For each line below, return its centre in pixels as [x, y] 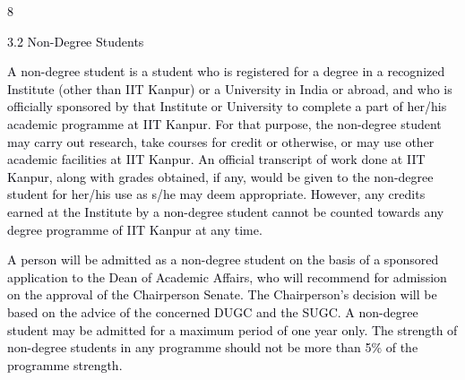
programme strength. [65, 364]
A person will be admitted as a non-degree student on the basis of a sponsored [223, 259]
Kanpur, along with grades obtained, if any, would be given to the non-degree [220, 176]
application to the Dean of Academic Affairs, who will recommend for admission [227, 276]
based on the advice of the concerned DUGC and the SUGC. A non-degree [213, 311]
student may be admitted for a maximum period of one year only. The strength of [232, 329]
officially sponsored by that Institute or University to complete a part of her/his [227, 106]
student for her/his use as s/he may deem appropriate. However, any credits [216, 194]
